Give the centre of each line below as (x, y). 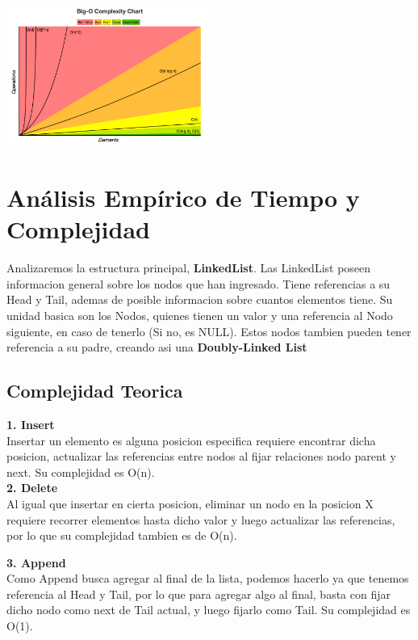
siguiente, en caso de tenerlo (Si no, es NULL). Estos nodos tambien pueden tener (209, 331)
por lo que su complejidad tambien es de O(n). (122, 535)
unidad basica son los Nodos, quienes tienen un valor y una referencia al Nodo (200, 315)
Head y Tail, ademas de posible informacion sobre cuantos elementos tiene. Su (200, 299)
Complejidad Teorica (95, 391)
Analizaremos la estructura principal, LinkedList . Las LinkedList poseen (189, 268)
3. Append (36, 562)
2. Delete (32, 488)
